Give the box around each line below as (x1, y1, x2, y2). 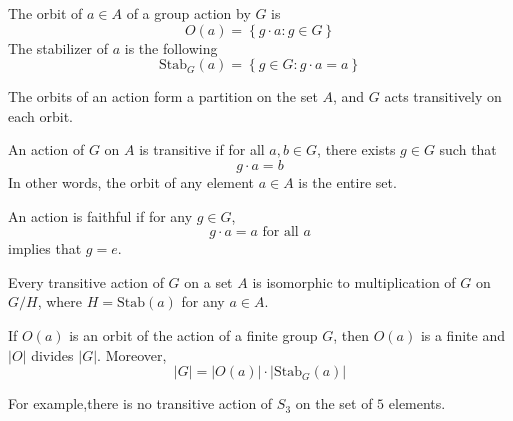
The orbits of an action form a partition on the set (8, 86, 318, 107)
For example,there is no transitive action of (8, 393, 273, 414)
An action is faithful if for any (8, 205, 193, 226)
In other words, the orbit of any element (8, 171, 254, 192)
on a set (184, 271, 233, 292)
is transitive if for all (139, 139, 265, 160)
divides (31, 344, 74, 365)
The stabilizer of (8, 37, 109, 58)
